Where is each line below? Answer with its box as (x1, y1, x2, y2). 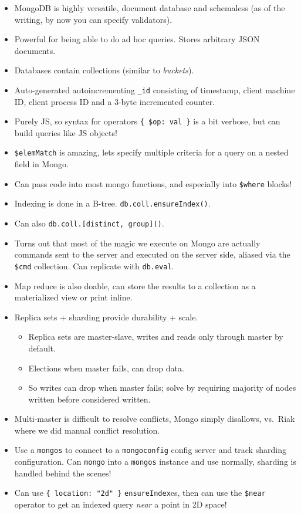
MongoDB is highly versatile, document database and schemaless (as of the (14, 2, 285, 13)
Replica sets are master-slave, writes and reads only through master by (28, 330, 283, 343)
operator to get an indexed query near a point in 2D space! (14, 498, 227, 510)
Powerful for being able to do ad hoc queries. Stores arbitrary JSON (14, 33, 260, 45)
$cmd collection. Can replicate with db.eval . (14, 259, 174, 272)
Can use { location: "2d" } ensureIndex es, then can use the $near (14, 486, 266, 499)
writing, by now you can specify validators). (14, 13, 172, 25)
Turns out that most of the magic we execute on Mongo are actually (14, 236, 261, 249)
